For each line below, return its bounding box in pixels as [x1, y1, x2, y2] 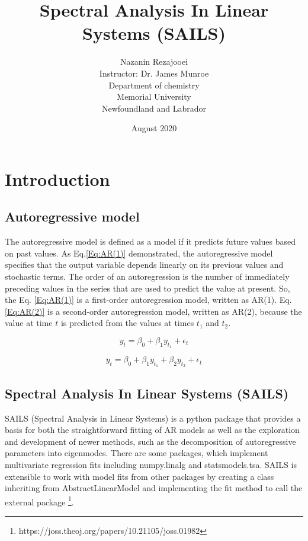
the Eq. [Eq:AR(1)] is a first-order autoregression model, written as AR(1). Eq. [5, 293, 292, 306]
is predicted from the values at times [60, 317, 194, 329]
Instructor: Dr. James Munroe [99, 67, 209, 79]
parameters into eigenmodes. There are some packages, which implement [5, 447, 268, 459]
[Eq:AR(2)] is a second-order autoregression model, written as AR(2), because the [5, 305, 302, 317]
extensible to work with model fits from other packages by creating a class [5, 470, 274, 482]
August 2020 [131, 122, 177, 134]
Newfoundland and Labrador [101, 102, 207, 114]
